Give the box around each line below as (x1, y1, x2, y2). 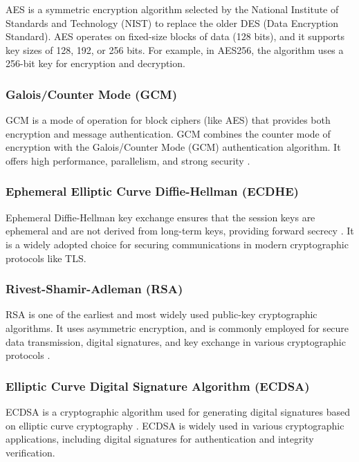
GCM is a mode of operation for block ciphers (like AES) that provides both (6, 113, 331, 127)
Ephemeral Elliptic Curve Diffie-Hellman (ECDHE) (6, 183, 299, 200)
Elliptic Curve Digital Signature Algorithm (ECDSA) (6, 377, 310, 394)
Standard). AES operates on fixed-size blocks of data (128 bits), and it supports (6, 29, 345, 44)
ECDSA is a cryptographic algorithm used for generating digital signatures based (6, 404, 351, 418)
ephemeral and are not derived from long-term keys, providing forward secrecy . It (6, 223, 354, 238)
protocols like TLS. (6, 250, 86, 265)
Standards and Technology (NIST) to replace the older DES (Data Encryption (6, 15, 338, 30)
